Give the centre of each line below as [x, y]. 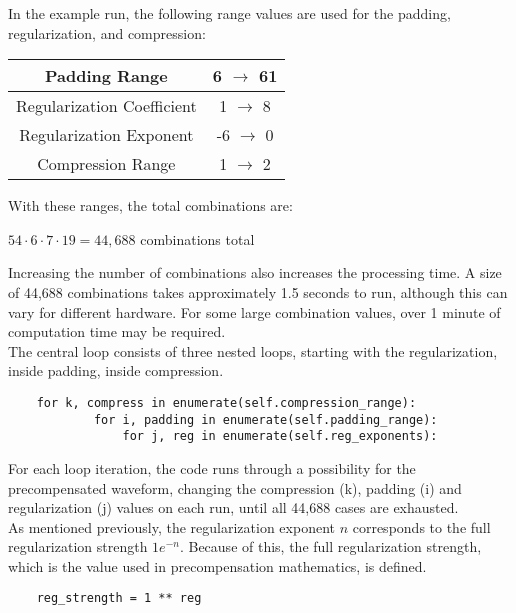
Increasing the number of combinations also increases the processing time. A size [255, 272]
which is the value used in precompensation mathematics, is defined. [217, 565]
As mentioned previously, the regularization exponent [171, 526]
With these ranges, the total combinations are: [150, 205]
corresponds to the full [421, 526]
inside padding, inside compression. [116, 370]
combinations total [197, 238]
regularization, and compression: [107, 32]
